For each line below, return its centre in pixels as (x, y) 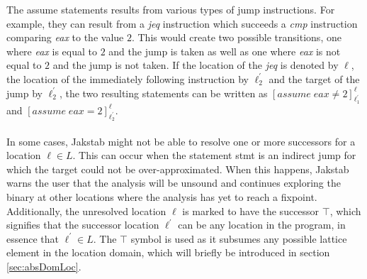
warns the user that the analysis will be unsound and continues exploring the (174, 183)
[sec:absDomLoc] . (44, 266)
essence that (33, 238)
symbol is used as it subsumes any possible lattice (239, 238)
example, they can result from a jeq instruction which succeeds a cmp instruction (182, 23)
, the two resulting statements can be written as (163, 93)
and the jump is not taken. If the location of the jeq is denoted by (196, 65)
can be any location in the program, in (262, 225)
